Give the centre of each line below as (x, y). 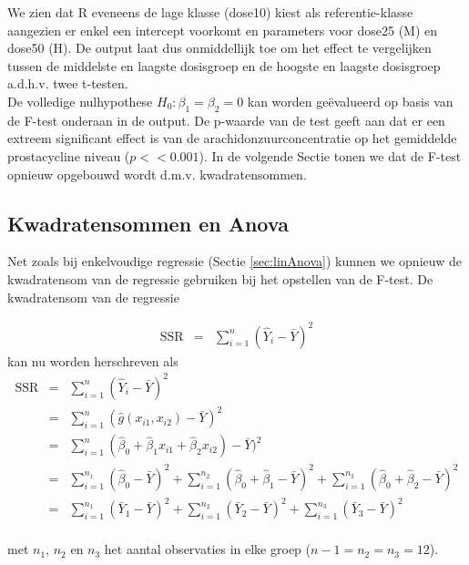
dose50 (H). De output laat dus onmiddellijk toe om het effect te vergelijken (219, 48)
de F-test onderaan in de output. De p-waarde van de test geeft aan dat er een (226, 120)
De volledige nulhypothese (80, 101)
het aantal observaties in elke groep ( (207, 549)
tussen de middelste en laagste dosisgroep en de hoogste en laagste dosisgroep (224, 65)
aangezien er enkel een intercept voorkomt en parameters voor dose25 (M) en (223, 30)
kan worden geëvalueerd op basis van (350, 101)
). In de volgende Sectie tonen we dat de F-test (330, 155)
